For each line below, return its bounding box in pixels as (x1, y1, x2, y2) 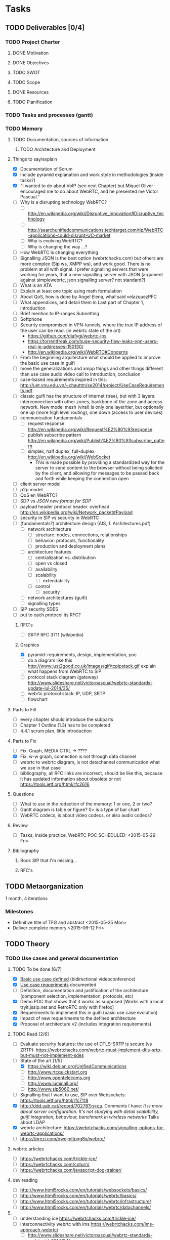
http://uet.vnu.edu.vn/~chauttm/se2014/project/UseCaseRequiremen (20, 382, 164, 389)
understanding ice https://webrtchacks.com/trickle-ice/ (20, 1215, 136, 1221)
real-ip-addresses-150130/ (27, 344, 83, 350)
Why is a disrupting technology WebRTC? (20, 199, 107, 205)
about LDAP (20, 1119, 46, 1126)
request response (27, 420, 65, 426)
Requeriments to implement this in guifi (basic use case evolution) (20, 1010, 158, 1016)
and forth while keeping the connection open (35, 475, 129, 481)
